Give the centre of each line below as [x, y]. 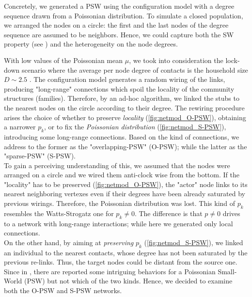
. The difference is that [168, 213]
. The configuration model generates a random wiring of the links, [127, 79]
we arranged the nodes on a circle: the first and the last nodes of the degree [116, 25]
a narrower [20, 127]
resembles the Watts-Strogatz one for [59, 213]
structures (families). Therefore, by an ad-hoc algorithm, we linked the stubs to [122, 98]
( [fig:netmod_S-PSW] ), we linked [194, 242]
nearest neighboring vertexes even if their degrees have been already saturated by [125, 194]
